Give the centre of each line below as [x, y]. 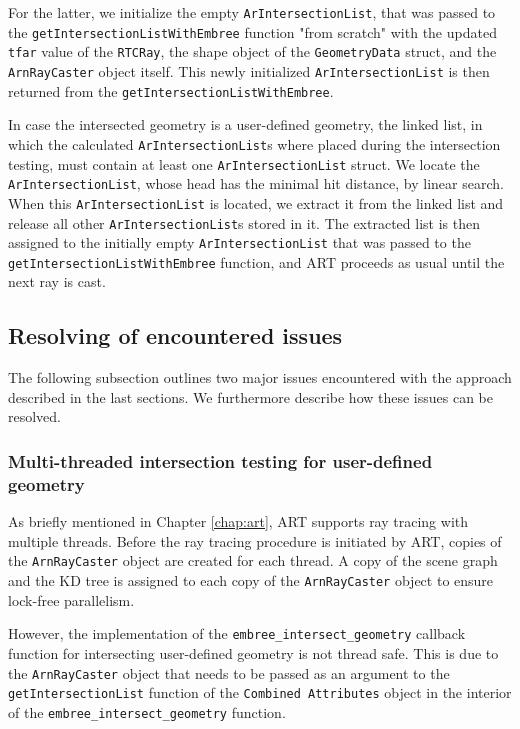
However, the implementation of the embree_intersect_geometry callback [237, 633]
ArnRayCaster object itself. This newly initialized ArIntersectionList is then [249, 70]
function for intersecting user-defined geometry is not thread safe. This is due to [253, 652]
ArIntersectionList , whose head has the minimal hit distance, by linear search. [256, 183]
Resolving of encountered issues [175, 335]
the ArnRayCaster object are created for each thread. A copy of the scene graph [253, 560]
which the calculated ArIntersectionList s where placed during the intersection [254, 143]
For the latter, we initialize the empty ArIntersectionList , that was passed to [252, 12]
